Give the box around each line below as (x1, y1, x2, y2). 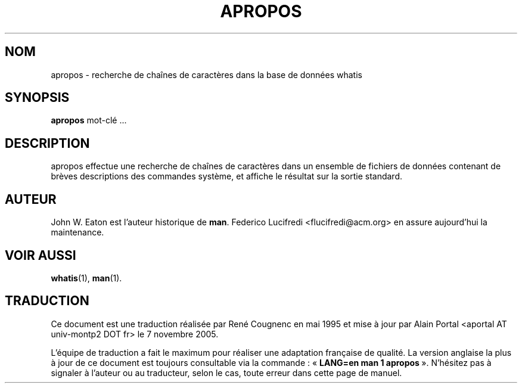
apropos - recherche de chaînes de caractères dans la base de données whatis (51, 69, 362, 80)
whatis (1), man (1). (51, 272, 122, 283)
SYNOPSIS (5, 90, 70, 105)
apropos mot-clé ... (51, 115, 127, 126)
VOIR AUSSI (5, 247, 76, 263)
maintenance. (51, 227, 104, 238)
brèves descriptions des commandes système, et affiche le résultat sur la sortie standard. (51, 171, 403, 182)
